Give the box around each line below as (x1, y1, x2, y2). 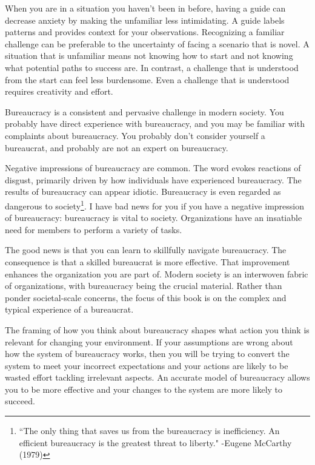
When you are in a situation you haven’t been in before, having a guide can (5, 2, 286, 14)
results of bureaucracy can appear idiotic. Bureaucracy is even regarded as (5, 185, 281, 198)
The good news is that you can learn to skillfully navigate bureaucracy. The (5, 243, 287, 256)
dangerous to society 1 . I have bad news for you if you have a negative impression (5, 197, 304, 212)
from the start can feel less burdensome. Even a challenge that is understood (5, 73, 290, 86)
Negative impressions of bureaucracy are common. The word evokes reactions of (5, 161, 301, 174)
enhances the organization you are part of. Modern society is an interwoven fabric (5, 267, 308, 280)
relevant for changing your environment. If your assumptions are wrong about (5, 335, 293, 348)
